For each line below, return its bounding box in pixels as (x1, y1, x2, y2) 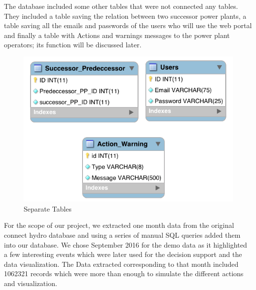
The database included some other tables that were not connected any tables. (4, 1, 238, 11)
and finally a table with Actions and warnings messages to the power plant (4, 30, 230, 40)
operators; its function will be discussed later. (4, 39, 142, 50)
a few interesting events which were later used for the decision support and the (4, 249, 242, 259)
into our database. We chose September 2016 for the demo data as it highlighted (4, 239, 247, 250)
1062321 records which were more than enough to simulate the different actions (4, 268, 244, 279)
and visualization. (4, 278, 57, 288)
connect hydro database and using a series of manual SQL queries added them (4, 230, 241, 240)
